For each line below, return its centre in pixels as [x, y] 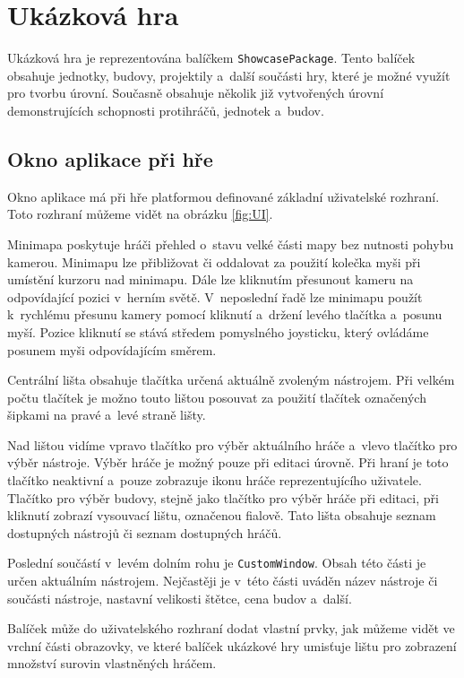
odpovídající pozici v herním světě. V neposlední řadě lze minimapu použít [215, 296]
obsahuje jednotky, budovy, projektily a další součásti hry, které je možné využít [229, 75]
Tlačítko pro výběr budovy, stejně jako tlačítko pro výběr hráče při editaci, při [223, 497]
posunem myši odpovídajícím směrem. [112, 349]
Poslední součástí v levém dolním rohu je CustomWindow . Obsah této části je [217, 563]
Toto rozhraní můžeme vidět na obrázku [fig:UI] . [140, 214]
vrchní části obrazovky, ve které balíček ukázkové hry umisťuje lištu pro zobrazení [232, 645]
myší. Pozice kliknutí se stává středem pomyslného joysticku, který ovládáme [218, 331]
